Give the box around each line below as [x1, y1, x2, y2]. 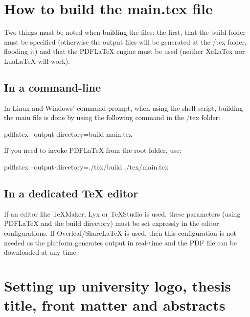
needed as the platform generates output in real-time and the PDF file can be [4, 237, 237, 247]
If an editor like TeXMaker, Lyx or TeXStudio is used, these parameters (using [4, 208, 241, 219]
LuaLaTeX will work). [4, 55, 70, 66]
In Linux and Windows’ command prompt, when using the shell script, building [4, 102, 243, 113]
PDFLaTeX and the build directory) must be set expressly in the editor [4, 218, 219, 228]
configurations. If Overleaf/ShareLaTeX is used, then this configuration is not [4, 228, 236, 238]
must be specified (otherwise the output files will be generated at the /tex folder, [4, 36, 247, 47]
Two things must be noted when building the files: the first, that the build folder [4, 27, 246, 37]
